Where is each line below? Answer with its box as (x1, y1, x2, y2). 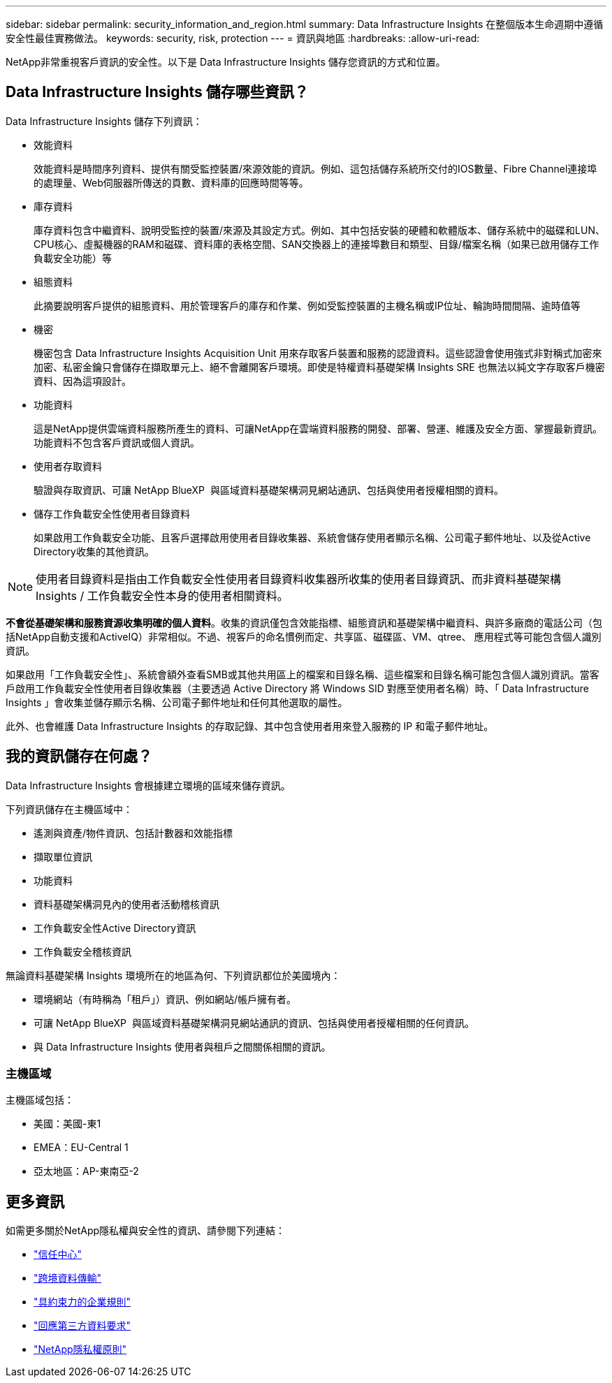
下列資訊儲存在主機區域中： (6, 803, 133, 815)
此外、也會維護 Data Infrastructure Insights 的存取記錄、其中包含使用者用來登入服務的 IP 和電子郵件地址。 (6, 719, 494, 732)
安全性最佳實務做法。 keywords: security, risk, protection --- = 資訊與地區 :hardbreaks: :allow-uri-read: (6, 32, 480, 44)
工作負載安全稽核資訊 (34, 945, 131, 958)
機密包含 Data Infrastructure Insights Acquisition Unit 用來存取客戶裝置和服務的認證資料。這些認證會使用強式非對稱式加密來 (34, 346, 602, 359)
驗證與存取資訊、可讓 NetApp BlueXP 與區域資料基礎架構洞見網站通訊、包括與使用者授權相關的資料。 (34, 483, 504, 496)
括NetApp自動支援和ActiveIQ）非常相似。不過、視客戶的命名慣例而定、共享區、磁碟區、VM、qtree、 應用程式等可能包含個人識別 (6, 630, 602, 643)
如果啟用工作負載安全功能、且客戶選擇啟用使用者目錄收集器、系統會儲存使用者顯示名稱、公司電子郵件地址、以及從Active (34, 531, 591, 543)
